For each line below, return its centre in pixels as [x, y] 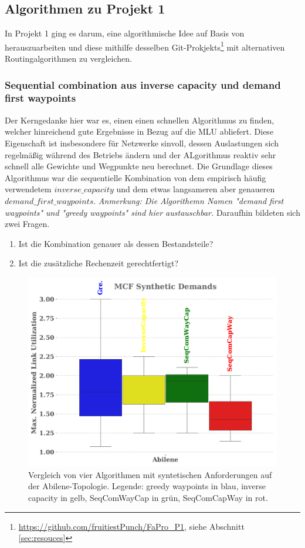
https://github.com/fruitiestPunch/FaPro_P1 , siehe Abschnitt [131, 526]
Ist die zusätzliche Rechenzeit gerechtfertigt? [98, 263]
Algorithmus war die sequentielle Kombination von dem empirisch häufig [135, 177]
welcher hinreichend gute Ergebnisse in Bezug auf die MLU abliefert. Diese [139, 131]
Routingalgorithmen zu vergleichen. [68, 59]
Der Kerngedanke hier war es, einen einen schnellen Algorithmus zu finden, [140, 120]
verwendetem [28, 189]
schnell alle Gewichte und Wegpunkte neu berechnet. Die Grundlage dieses [139, 166]
